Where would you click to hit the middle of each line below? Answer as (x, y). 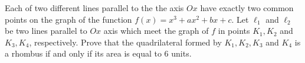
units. (181, 53)
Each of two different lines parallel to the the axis (94, 8)
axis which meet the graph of (156, 31)
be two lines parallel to (46, 31)
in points (234, 31)
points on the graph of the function (68, 19)
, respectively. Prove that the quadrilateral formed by (125, 42)
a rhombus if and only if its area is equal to (83, 53)
